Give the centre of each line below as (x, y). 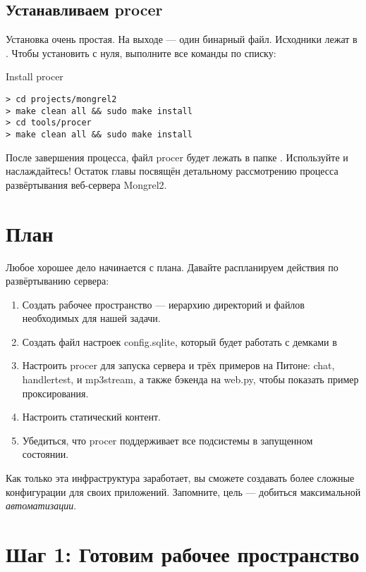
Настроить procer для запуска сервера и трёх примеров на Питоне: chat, (178, 365)
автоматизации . (41, 505)
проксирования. (55, 393)
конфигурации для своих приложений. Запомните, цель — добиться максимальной (183, 491)
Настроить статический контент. (91, 417)
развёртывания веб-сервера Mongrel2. (86, 184)
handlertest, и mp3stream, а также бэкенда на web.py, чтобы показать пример (190, 379)
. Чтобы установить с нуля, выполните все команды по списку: (141, 52)
